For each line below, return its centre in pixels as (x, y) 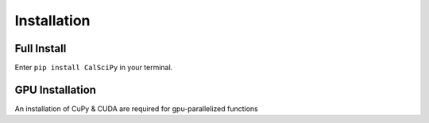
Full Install (41, 48)
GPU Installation (56, 89)
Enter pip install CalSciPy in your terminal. (94, 68)
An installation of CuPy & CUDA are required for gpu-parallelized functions (136, 108)
